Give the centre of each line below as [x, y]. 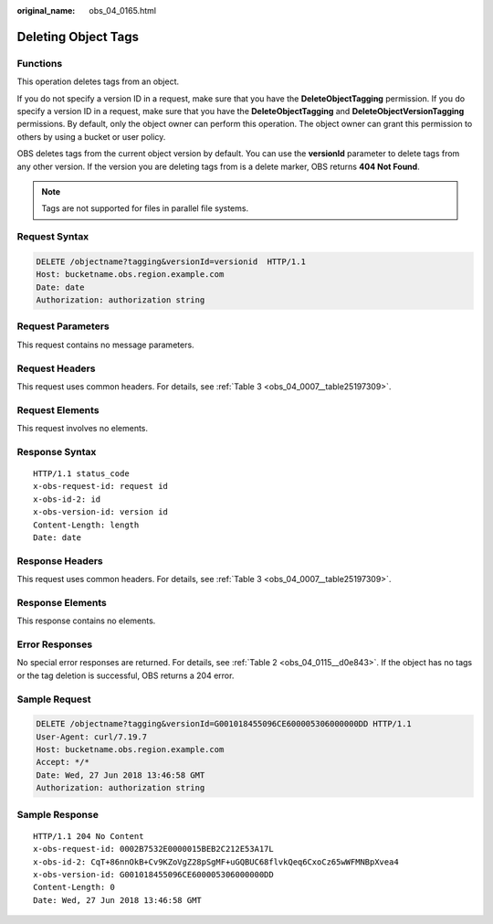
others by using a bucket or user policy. [91, 136]
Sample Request [54, 699]
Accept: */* [63, 762]
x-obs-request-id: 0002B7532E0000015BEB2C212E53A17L [153, 849]
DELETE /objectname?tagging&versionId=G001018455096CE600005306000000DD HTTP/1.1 [224, 724]
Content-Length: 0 [74, 887]
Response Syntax [57, 451]
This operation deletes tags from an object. [98, 81]
